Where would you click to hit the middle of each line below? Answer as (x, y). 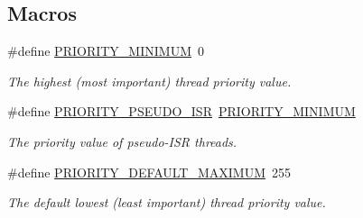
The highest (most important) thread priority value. (149, 81)
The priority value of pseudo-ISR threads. (122, 141)
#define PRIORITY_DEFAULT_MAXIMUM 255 (149, 172)
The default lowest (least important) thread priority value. (167, 202)
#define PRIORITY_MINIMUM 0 (106, 51)
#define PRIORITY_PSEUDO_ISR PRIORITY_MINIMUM (181, 111)
